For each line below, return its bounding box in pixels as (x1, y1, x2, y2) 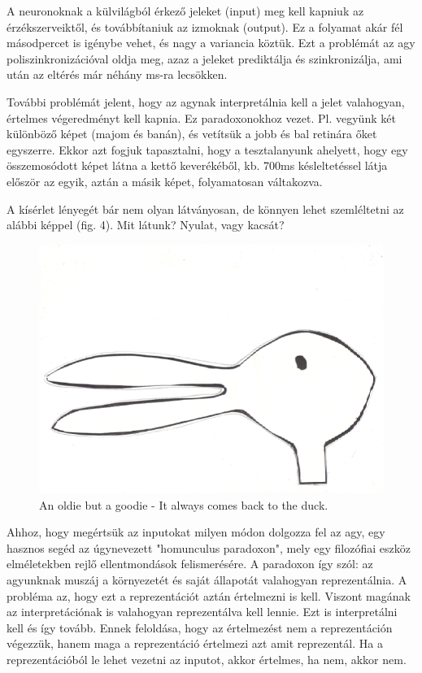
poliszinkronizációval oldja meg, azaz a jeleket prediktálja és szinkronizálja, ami (7, 50, 402, 67)
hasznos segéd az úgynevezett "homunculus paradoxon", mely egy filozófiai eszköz (7, 539, 411, 556)
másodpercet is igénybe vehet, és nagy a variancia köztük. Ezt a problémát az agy (7, 34, 415, 51)
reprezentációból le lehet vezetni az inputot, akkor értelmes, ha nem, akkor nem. (7, 650, 407, 667)
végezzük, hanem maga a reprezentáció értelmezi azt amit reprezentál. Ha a (7, 635, 383, 652)
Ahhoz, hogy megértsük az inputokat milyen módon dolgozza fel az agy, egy (7, 523, 385, 541)
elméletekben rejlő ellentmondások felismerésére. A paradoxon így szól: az (7, 555, 373, 572)
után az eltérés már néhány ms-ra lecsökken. (7, 66, 228, 83)
